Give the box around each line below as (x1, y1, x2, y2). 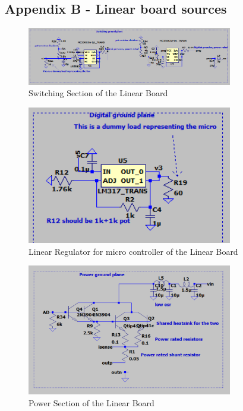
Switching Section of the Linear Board (29, 87, 168, 99)
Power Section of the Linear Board (29, 396, 154, 409)
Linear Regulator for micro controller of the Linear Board (29, 245, 238, 257)
